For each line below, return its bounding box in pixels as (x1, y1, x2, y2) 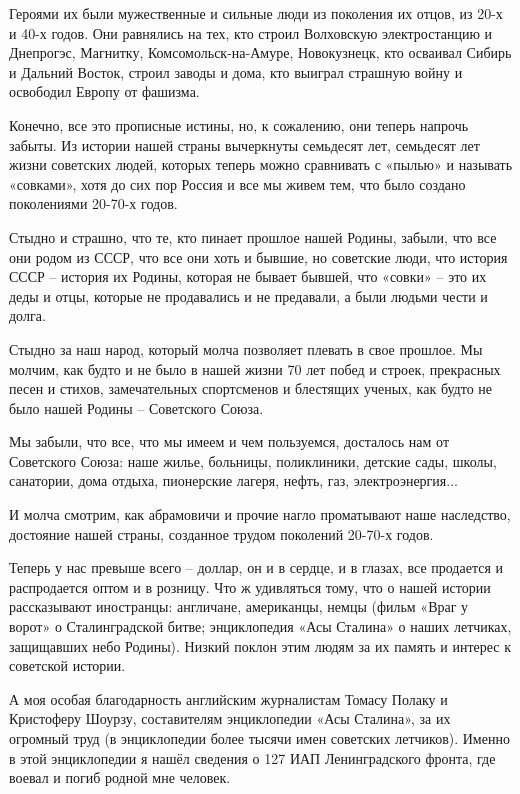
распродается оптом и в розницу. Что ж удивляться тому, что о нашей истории (9, 576, 491, 597)
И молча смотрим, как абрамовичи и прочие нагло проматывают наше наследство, (9, 504, 511, 525)
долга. (9, 305, 46, 326)
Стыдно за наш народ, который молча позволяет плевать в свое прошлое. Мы (9, 338, 483, 359)
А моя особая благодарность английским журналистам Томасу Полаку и (9, 688, 448, 709)
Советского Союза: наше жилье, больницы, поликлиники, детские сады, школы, (9, 450, 497, 471)
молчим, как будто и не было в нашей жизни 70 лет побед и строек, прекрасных (9, 358, 501, 379)
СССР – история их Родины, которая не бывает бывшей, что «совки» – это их (9, 266, 487, 287)
